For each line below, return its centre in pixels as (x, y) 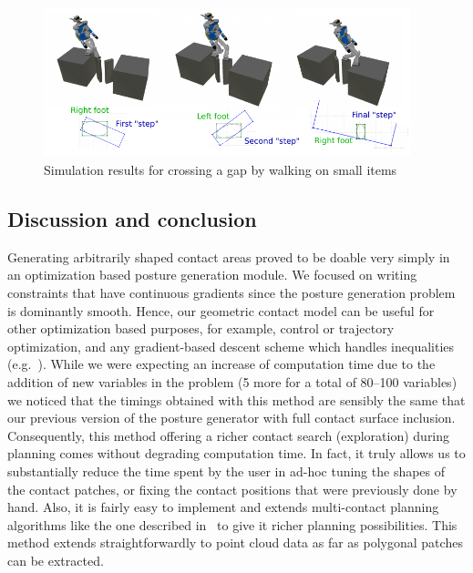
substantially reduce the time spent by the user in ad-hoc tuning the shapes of (226, 471)
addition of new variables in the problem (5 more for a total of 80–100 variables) (232, 381)
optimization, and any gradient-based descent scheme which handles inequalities (231, 346)
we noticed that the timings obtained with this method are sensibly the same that (236, 399)
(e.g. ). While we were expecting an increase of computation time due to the (221, 364)
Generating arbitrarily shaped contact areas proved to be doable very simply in (229, 256)
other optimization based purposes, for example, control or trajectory (201, 328)
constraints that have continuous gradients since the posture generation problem (231, 292)
